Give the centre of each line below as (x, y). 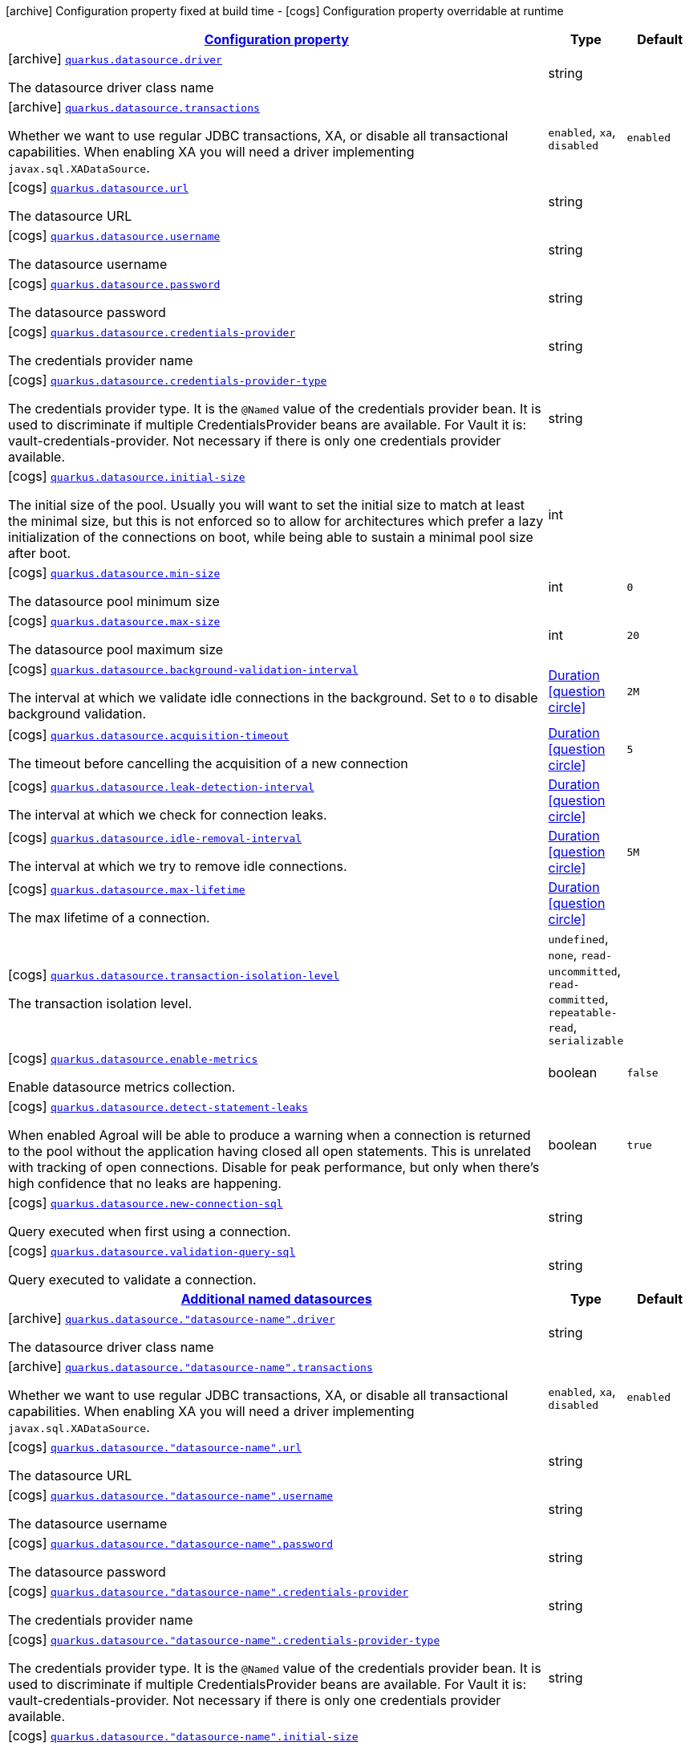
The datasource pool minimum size (114, 601)
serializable (586, 1041)
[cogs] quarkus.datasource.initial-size (127, 476)
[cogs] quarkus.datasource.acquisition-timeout (149, 735)
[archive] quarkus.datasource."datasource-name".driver (172, 1318)
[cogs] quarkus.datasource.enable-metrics (133, 1058)
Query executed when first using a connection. (150, 1231)
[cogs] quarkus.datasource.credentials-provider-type (168, 380)
